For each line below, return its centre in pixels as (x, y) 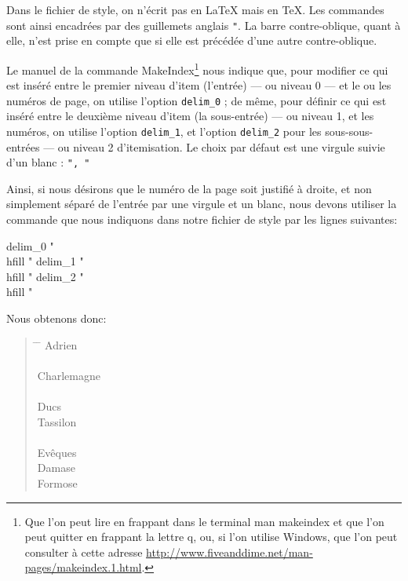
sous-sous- (349, 131)
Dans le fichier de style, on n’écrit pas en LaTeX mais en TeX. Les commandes (195, 9)
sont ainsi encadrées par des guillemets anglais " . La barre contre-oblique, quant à (204, 25)
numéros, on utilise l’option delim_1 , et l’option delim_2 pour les (164, 131)
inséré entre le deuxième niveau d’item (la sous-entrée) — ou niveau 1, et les (190, 116)
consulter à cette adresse (84, 552)
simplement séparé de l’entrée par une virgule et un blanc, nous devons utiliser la (202, 204)
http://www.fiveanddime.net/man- (229, 552)
